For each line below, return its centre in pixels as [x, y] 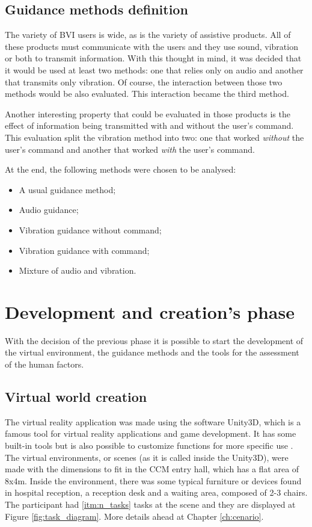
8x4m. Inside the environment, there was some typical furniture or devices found [153, 480]
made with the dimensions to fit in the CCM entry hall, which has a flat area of [152, 469]
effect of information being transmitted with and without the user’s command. [149, 125]
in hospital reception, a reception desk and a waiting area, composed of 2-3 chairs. [156, 492]
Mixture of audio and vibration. [78, 270]
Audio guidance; [49, 210]
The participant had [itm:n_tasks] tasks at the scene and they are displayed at [150, 504]
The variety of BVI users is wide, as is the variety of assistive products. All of [148, 35]
